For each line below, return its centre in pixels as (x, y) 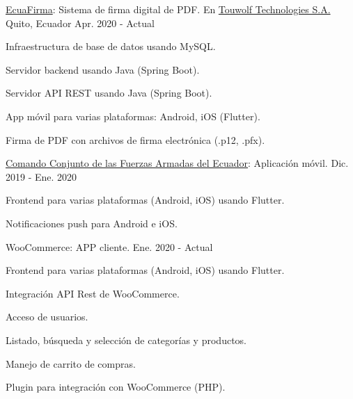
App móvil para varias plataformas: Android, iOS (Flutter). (133, 116)
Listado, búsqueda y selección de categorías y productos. (126, 340)
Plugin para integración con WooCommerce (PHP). (116, 387)
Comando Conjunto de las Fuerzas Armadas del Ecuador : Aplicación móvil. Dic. (177, 163)
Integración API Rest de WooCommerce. (93, 293)
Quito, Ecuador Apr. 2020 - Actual (80, 23)
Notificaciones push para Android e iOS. (92, 223)
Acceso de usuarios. (47, 317)
